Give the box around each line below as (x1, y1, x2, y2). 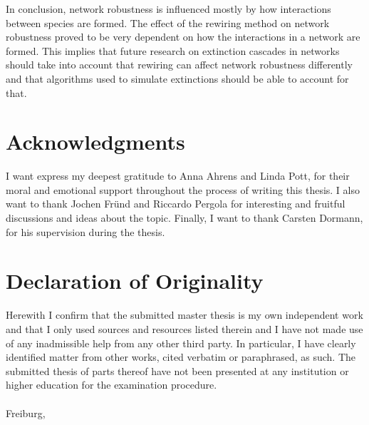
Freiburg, (6, 405, 46, 420)
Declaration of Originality (6, 266, 264, 295)
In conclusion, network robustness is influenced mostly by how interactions (6, 1, 331, 16)
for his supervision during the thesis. (6, 224, 165, 239)
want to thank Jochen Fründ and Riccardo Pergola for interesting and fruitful (6, 196, 345, 211)
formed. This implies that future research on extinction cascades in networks (6, 43, 340, 58)
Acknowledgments (6, 127, 185, 156)
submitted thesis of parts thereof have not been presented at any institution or (6, 363, 349, 378)
